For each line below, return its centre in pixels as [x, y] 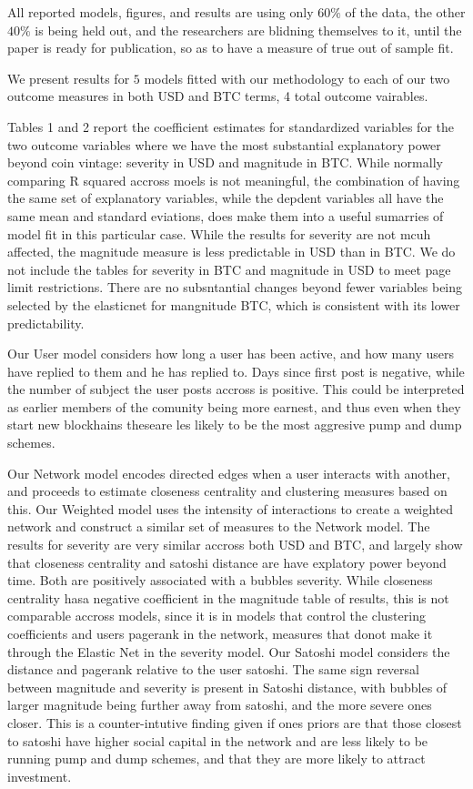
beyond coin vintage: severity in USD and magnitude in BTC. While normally [225, 162]
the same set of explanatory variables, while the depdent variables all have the [226, 198]
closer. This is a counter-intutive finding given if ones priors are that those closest [235, 722]
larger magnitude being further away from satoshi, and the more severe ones [220, 705]
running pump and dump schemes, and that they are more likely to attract [216, 759]
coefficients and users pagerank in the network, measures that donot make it [220, 633]
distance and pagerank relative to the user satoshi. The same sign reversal [213, 669]
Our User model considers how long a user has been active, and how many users [231, 354]
